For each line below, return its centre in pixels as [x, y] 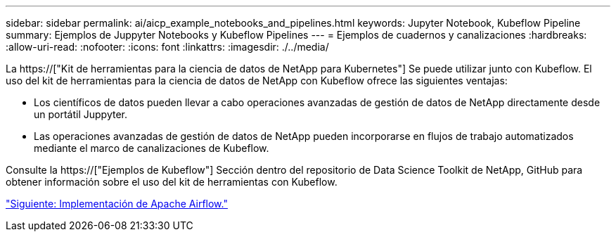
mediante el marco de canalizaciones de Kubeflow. [152, 148]
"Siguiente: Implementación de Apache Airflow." [117, 204]
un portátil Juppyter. [81, 114]
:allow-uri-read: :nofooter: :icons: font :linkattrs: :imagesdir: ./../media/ [167, 47]
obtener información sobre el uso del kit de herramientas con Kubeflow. [172, 182]
